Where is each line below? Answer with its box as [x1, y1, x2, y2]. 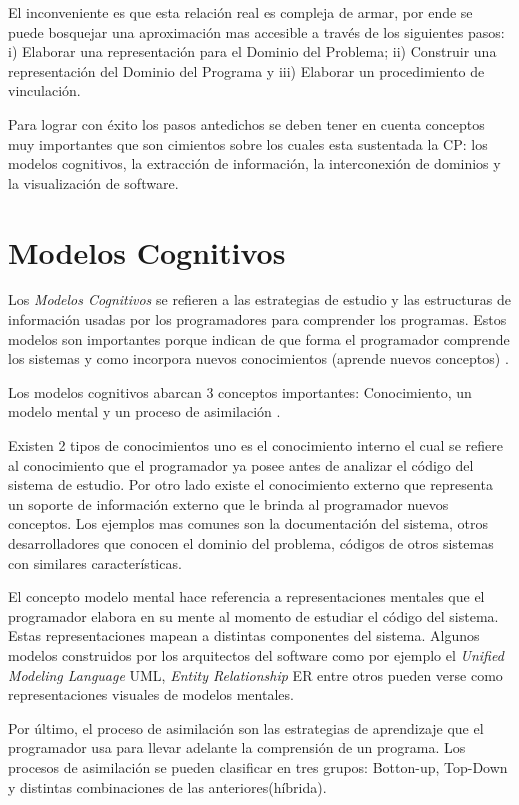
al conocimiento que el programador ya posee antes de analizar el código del [8, 454, 474, 475]
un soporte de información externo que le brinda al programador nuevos [8, 493, 449, 514]
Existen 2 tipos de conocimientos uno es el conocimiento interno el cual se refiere [8, 435, 503, 456]
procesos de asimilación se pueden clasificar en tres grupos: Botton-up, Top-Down [8, 756, 508, 777]
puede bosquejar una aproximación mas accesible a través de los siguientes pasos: [8, 21, 505, 42]
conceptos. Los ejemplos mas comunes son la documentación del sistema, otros [8, 513, 488, 534]
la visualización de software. [8, 172, 179, 193]
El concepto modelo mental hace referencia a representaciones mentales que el [8, 586, 485, 607]
